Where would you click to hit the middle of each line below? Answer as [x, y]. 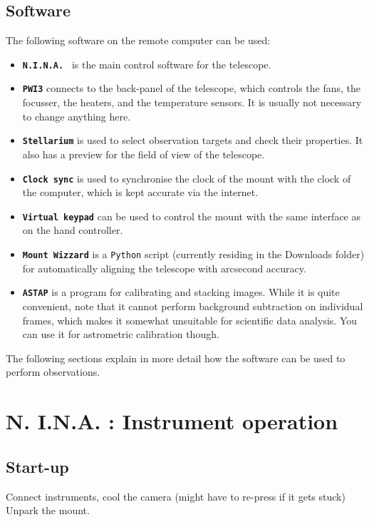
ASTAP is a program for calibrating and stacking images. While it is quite [181, 292]
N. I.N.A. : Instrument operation [172, 421]
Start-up [37, 466]
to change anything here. [77, 116]
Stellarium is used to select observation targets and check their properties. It [193, 140]
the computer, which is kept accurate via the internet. [140, 192]
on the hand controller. [73, 230]
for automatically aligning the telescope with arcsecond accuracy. [164, 268]
